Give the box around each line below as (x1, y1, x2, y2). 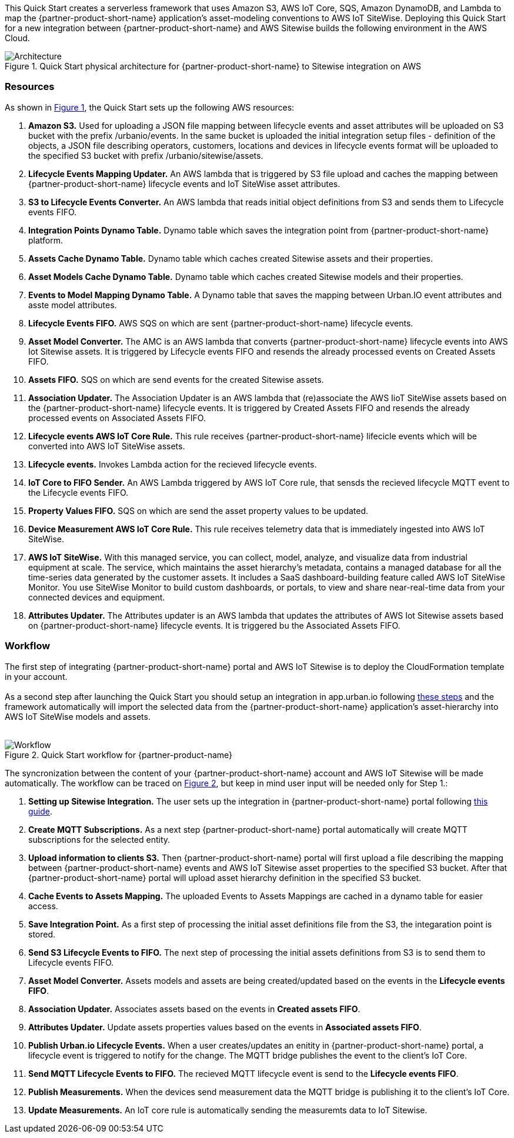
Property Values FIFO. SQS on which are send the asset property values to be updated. (28, 505, 369, 516)
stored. (28, 929, 56, 939)
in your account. (5, 671, 68, 682)
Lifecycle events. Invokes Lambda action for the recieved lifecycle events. (28, 459, 317, 469)
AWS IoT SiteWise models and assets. (5, 711, 151, 722)
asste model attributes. (28, 299, 117, 310)
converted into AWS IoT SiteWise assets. (28, 440, 185, 451)
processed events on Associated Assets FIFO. (28, 412, 206, 423)
